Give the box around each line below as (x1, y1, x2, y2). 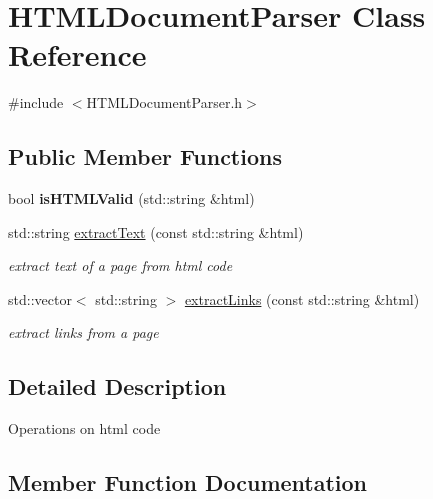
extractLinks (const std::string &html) (184, 288, 420, 309)
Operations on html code (8, 418, 161, 439)
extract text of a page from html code (8, 255, 233, 276)
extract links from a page (8, 322, 159, 343)
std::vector (8, 288, 72, 309)
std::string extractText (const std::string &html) (8, 221, 304, 242)
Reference (8, 34, 147, 75)
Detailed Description (8, 371, 227, 402)
